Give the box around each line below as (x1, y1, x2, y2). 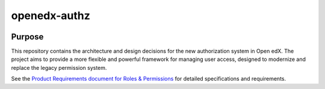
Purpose (11, 32, 44, 42)
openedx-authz (11, 9, 90, 22)
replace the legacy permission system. (11, 64, 107, 71)
